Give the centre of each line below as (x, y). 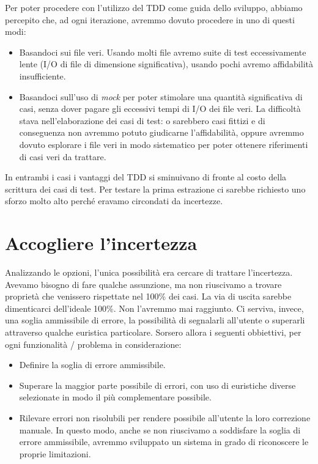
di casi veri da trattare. (63, 156)
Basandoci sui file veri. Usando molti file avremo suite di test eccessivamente (163, 52)
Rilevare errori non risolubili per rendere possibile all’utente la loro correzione (165, 417)
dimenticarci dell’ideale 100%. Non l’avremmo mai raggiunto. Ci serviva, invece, (154, 308)
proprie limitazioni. (55, 453)
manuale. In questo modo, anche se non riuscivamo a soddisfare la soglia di (160, 429)
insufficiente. (43, 75)
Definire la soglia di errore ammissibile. (92, 365)
